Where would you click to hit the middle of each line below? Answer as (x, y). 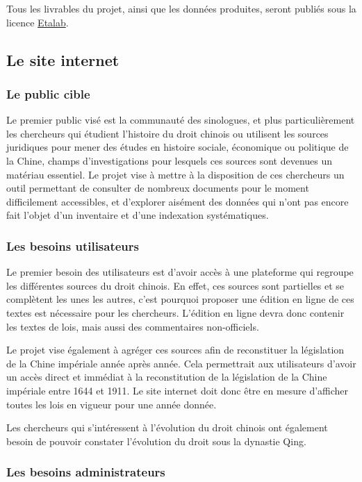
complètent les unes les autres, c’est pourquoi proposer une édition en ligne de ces (180, 299)
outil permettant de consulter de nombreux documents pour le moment (158, 188)
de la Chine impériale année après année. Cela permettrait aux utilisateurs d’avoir (181, 363)
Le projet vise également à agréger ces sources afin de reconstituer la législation (175, 350)
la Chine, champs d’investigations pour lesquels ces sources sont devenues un (170, 160)
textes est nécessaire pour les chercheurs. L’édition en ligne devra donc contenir (175, 312)
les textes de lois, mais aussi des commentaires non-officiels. (133, 326)
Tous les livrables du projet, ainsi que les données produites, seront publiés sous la (181, 8)
